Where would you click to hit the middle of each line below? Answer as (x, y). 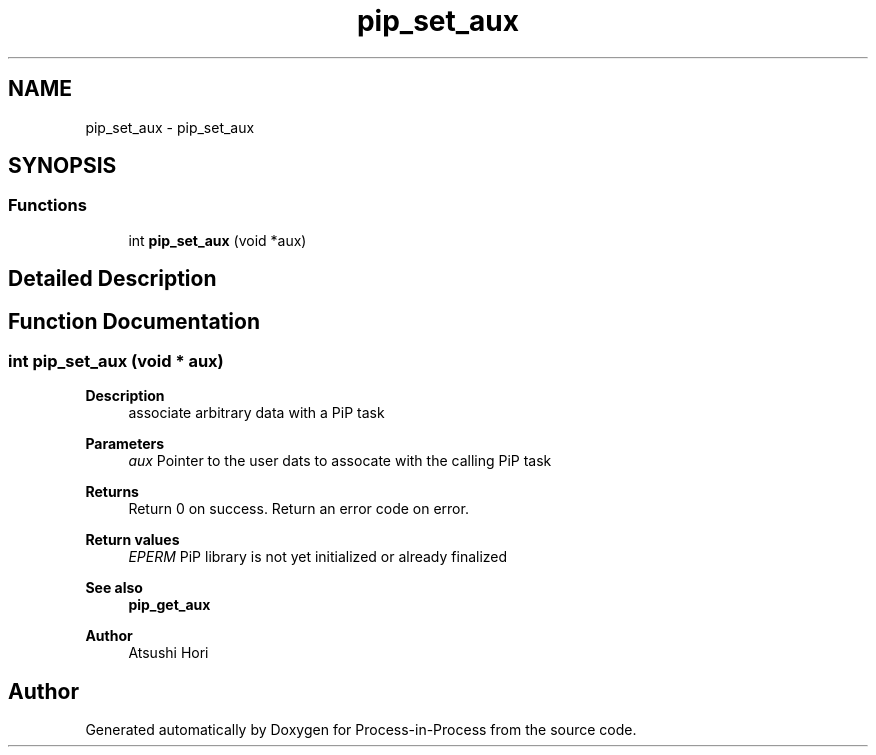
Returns (112, 492)
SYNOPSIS (62, 166)
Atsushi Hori (168, 653)
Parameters (125, 444)
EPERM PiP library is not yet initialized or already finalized (318, 557)
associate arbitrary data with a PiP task (256, 413)
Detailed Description (112, 279)
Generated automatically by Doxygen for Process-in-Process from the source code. (361, 730)
